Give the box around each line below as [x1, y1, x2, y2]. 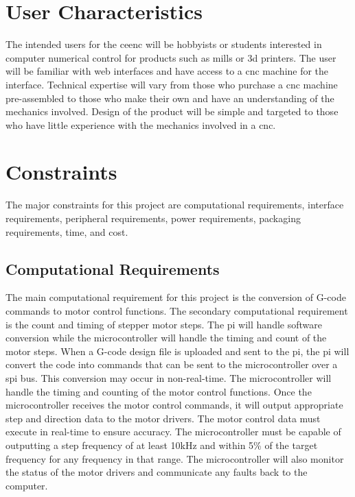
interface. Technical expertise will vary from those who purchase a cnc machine [5, 77, 338, 91]
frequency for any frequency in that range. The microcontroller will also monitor [5, 451, 344, 465]
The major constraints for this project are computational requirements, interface [5, 197, 344, 212]
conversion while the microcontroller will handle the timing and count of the [5, 330, 327, 345]
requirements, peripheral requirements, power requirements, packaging [5, 211, 301, 225]
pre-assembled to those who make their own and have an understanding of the [5, 90, 334, 105]
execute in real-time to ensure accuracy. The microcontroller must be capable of [5, 424, 341, 439]
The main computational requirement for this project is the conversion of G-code [5, 290, 346, 304]
